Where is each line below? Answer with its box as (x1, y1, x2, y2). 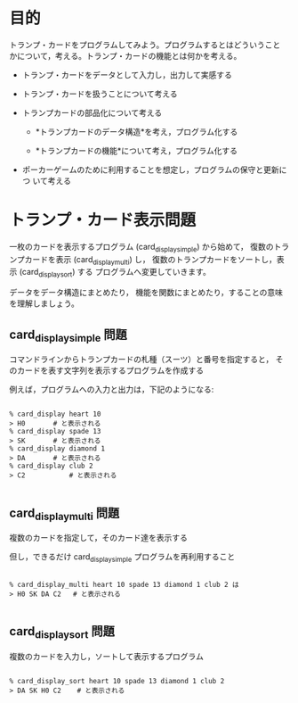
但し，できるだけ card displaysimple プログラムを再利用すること (9, 551, 236, 565)
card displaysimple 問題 (9, 327, 127, 344)
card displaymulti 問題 (9, 505, 120, 523)
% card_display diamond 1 (9, 444, 105, 453)
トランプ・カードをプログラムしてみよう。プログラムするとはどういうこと (9, 39, 281, 50)
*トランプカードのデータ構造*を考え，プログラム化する (35, 126, 238, 136)
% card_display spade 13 (9, 427, 101, 436)
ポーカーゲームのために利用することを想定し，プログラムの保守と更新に (21, 164, 287, 175)
